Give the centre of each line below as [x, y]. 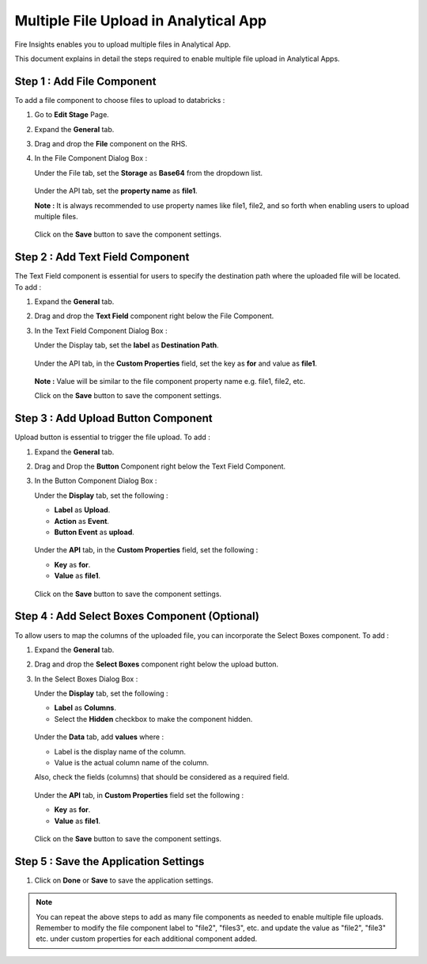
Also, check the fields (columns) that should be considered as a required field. [162, 777]
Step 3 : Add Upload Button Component [113, 418]
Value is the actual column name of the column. [132, 763]
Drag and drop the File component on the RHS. [111, 144]
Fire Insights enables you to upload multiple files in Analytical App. [123, 44]
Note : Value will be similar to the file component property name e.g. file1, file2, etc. [170, 381]
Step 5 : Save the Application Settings [110, 862]
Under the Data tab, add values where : [99, 737]
